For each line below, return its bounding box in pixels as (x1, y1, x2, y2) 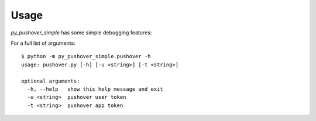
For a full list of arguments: (11, 40, 75, 47)
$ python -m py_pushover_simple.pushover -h (21, 53, 152, 60)
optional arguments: (21, 77, 80, 84)
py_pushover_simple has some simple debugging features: (11, 29, 152, 36)
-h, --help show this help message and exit (27, 86, 163, 92)
